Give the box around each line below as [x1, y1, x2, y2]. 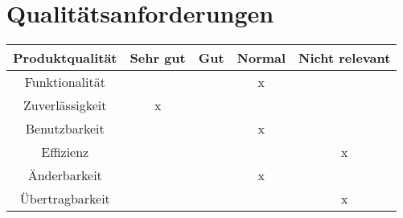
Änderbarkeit [27, 166, 102, 185]
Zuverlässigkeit [23, 96, 107, 115]
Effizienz [41, 142, 89, 162]
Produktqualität [13, 48, 117, 68]
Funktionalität [24, 72, 105, 92]
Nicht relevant [298, 48, 391, 68]
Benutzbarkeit [25, 119, 105, 138]
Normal [236, 48, 286, 68]
